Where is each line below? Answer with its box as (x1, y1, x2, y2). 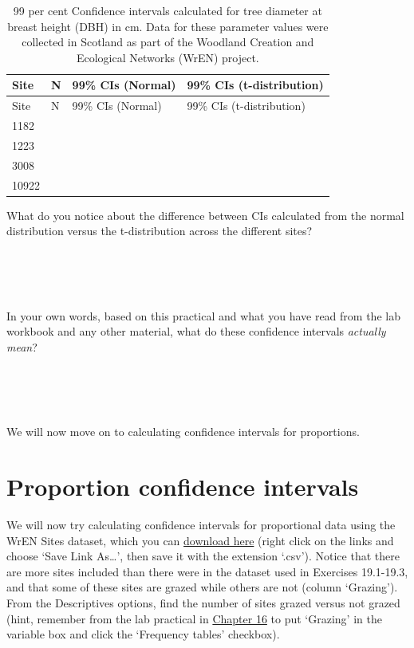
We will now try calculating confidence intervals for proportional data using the (6, 516, 396, 532)
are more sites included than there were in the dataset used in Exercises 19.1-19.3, (6, 563, 408, 579)
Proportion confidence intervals (6, 470, 359, 502)
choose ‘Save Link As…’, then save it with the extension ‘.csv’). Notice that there (6, 548, 400, 564)
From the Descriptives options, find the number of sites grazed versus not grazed (6, 594, 400, 611)
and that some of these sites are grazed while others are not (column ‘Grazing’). (6, 579, 398, 595)
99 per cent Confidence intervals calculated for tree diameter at (13, 2, 322, 18)
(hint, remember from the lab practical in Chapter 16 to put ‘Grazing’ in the (6, 610, 382, 626)
